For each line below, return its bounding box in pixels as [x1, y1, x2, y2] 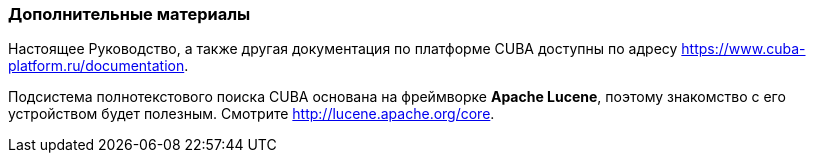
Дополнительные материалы [8, 4, 251, 24]
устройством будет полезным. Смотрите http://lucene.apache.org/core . [8, 105, 495, 123]
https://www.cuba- [681, 40, 806, 58]
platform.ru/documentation [8, 57, 185, 75]
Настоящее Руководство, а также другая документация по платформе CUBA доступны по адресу [8, 40, 678, 58]
